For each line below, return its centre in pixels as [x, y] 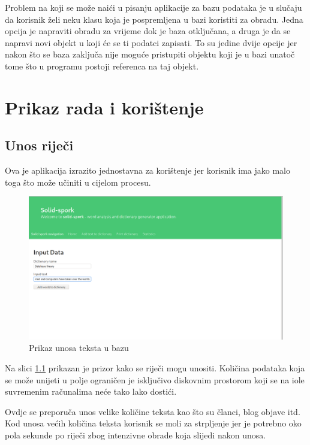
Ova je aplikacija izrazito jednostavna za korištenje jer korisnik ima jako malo [148, 170]
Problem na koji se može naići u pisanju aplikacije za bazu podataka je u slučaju [154, 7]
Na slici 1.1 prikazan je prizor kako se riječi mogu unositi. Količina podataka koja [155, 368]
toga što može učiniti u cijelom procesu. [78, 182]
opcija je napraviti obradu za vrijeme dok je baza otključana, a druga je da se [148, 31]
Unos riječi [39, 145]
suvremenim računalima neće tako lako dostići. [91, 391]
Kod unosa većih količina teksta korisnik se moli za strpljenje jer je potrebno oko [153, 423]
